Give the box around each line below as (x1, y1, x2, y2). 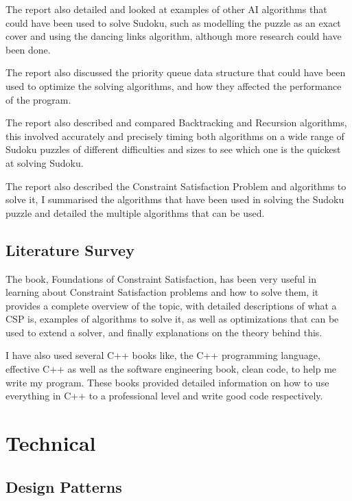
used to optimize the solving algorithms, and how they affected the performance (5, 78, 342, 93)
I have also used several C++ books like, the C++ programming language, (5, 348, 320, 362)
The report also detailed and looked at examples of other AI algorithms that (5, 2, 327, 16)
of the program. (5, 92, 71, 106)
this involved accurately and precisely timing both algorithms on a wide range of (5, 128, 344, 143)
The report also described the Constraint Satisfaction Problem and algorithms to (5, 178, 347, 193)
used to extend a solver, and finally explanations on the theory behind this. (5, 325, 322, 339)
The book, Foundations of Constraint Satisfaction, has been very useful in (5, 271, 316, 286)
